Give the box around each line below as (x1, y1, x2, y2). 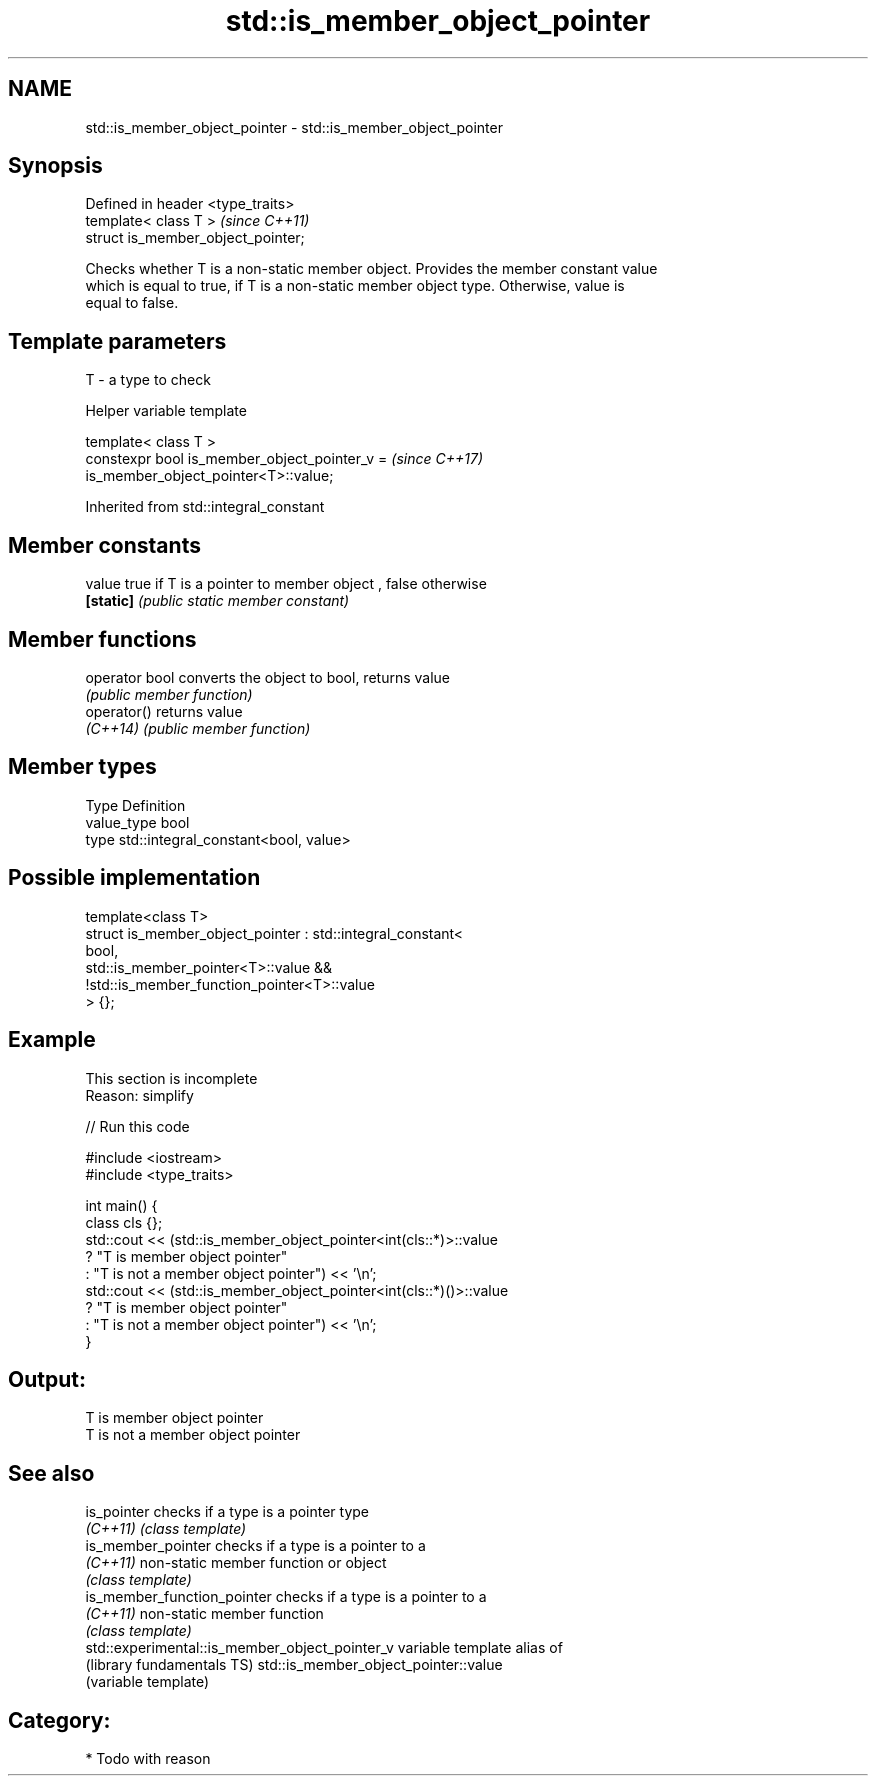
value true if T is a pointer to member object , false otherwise (85, 575, 487, 593)
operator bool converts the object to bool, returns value (85, 668, 450, 686)
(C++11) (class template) (85, 1520, 247, 1538)
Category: (8, 1707, 111, 1733)
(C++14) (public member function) (85, 719, 311, 737)
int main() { (85, 1196, 158, 1214)
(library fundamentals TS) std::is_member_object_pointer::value (85, 1656, 503, 1674)
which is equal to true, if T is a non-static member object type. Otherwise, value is (85, 277, 625, 295)
